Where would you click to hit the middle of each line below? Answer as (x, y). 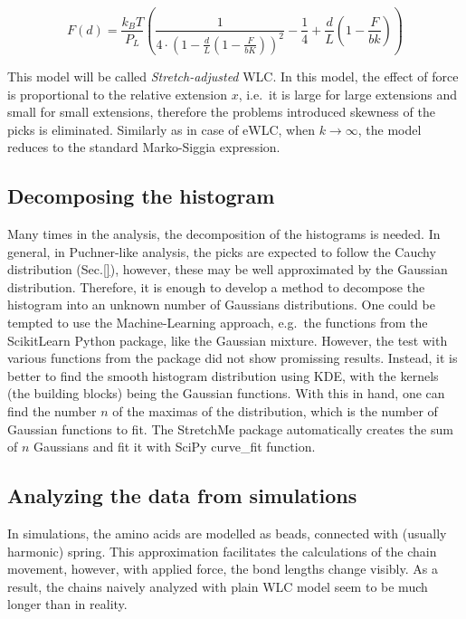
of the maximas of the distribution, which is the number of (275, 411)
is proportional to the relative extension (117, 94)
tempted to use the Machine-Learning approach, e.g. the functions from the (218, 323)
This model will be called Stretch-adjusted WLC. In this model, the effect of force (233, 76)
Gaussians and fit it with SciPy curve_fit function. (175, 447)
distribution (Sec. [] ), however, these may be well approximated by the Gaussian (228, 269)
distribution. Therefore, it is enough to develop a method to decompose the (216, 286)
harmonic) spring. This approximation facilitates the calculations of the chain (222, 551)
